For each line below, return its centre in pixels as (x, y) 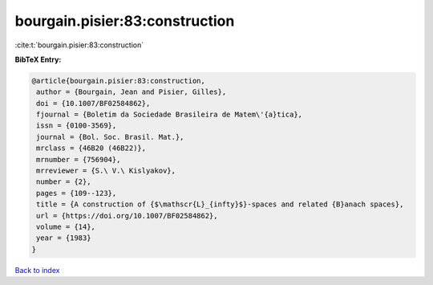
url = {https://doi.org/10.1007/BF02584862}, (127, 216)
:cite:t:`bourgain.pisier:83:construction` (79, 45)
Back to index (37, 270)
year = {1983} (64, 238)
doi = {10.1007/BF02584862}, (93, 103)
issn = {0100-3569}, (77, 126)
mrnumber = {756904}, (79, 159)
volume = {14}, (66, 227)
